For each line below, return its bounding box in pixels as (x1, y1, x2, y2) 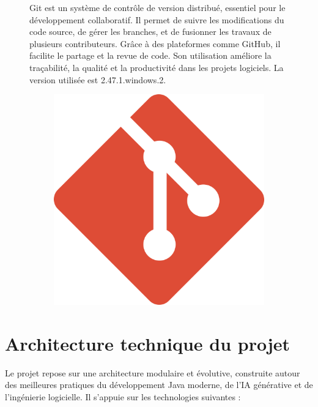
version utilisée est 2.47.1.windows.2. (29, 73, 166, 86)
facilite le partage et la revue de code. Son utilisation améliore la (29, 49, 272, 62)
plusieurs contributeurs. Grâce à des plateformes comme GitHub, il (29, 37, 281, 50)
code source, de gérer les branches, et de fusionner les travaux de (29, 25, 272, 38)
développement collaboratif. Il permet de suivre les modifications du (29, 13, 284, 26)
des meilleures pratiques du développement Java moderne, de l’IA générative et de (5, 378, 313, 391)
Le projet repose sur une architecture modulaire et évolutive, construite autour (5, 366, 300, 379)
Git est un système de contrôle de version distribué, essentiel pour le (29, 1, 286, 13)
